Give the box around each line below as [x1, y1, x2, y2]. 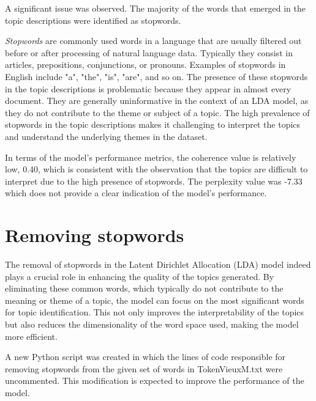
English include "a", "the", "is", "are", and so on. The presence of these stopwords [5, 70, 308, 83]
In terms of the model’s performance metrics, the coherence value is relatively [5, 150, 296, 163]
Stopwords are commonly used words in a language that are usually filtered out [5, 34, 302, 47]
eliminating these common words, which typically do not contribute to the [5, 282, 284, 295]
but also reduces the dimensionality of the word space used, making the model [5, 318, 299, 330]
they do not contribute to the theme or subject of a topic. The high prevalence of [5, 106, 310, 119]
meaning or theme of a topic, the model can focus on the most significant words [5, 293, 304, 306]
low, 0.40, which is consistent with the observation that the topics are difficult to [5, 163, 308, 175]
